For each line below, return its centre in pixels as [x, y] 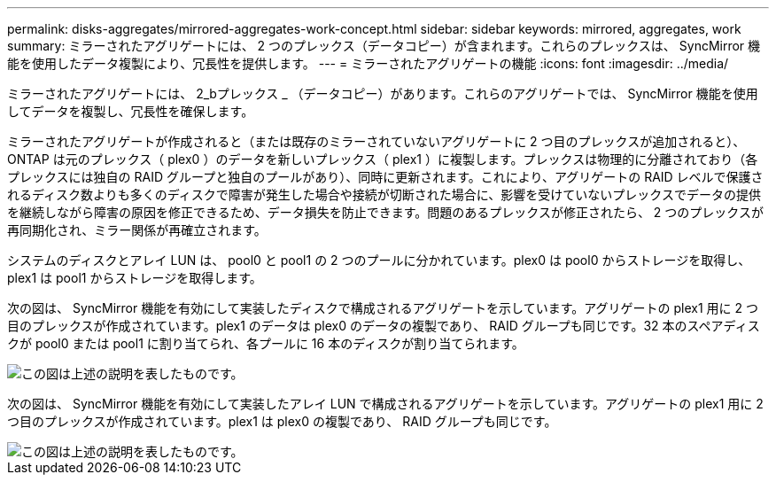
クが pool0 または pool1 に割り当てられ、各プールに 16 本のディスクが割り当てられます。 [266, 343]
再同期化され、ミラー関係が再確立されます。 [137, 230]
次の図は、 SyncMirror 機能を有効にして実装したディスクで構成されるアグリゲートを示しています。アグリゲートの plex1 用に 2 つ [383, 308]
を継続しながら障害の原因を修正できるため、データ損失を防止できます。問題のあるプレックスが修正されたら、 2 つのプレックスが [385, 212]
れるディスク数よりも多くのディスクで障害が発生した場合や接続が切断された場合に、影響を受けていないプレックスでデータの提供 [384, 194]
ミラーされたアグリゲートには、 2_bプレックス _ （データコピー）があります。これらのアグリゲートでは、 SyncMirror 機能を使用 [383, 93]
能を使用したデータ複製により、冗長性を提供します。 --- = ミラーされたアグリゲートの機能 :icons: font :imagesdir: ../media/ [368, 63]
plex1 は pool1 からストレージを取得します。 [135, 278]
